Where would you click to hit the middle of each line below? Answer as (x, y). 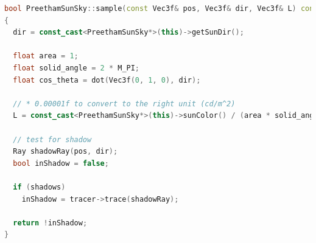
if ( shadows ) (39, 187)
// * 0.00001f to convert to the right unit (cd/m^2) (124, 104)
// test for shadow (52, 139)
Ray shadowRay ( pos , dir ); (65, 152)
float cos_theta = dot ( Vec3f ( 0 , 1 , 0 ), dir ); (107, 80)
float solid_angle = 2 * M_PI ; (76, 68)
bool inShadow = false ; (61, 163)
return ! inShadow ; (50, 223)
